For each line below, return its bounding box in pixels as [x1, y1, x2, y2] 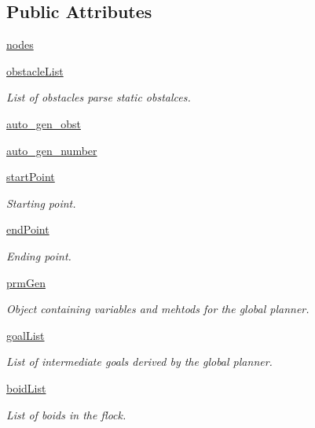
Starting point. [6, 194, 76, 211]
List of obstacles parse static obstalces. [6, 89, 191, 105]
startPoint [6, 168, 55, 185]
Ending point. [6, 247, 71, 264]
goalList [6, 327, 45, 343]
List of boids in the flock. [6, 406, 126, 422]
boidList [6, 379, 46, 396]
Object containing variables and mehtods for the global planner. [6, 301, 310, 317]
